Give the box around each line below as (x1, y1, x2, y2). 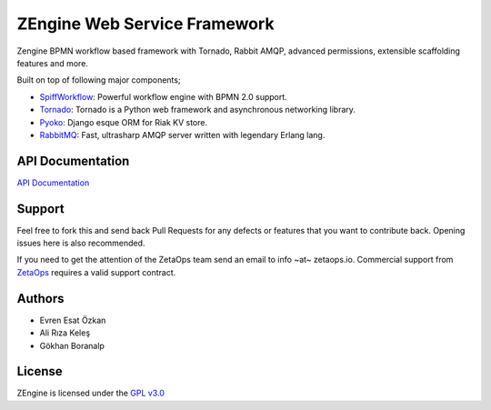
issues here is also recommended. (16, 237, 145, 249)
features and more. (16, 57, 88, 68)
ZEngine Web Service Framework (16, 14, 275, 34)
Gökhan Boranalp (39, 340, 105, 351)
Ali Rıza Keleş (39, 327, 91, 338)
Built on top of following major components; (16, 75, 181, 85)
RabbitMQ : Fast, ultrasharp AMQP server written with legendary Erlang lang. (39, 129, 326, 140)
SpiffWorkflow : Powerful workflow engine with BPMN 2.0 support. (39, 91, 288, 102)
